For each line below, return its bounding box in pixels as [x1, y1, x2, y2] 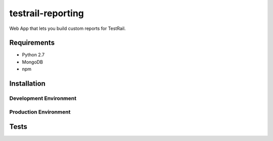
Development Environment [9, 95, 77, 102]
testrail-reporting [9, 8, 84, 19]
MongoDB [22, 59, 43, 65]
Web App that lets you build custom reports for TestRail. [9, 25, 126, 31]
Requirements [9, 39, 55, 47]
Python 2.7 [22, 52, 45, 58]
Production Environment [9, 108, 71, 115]
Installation [9, 79, 45, 88]
